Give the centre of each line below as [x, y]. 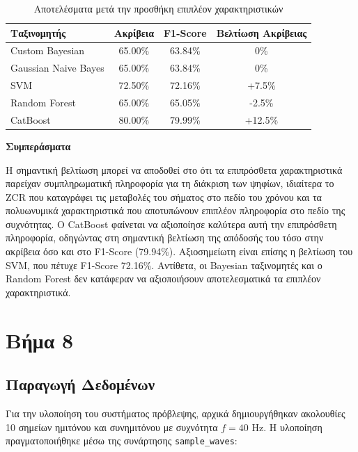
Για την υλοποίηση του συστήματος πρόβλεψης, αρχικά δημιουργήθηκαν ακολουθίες [176, 413]
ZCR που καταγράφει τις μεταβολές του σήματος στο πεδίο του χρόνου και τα [164, 196]
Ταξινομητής [38, 32]
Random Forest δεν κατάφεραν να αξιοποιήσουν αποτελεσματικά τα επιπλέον [163, 279]
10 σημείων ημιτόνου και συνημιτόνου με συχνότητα [112, 427]
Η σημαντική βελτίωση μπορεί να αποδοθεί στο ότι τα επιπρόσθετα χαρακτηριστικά [174, 169]
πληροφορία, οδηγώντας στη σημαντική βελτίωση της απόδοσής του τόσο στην [165, 237]
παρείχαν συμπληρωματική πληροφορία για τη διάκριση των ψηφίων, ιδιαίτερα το [170, 183]
